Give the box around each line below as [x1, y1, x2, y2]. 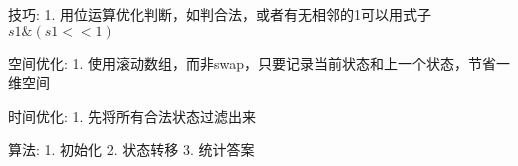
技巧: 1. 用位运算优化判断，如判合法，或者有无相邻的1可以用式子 [8, 4, 432, 24]
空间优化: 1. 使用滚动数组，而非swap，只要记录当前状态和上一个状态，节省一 [8, 52, 511, 73]
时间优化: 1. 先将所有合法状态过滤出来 [8, 105, 257, 126]
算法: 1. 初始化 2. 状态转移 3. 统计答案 [8, 139, 255, 160]
